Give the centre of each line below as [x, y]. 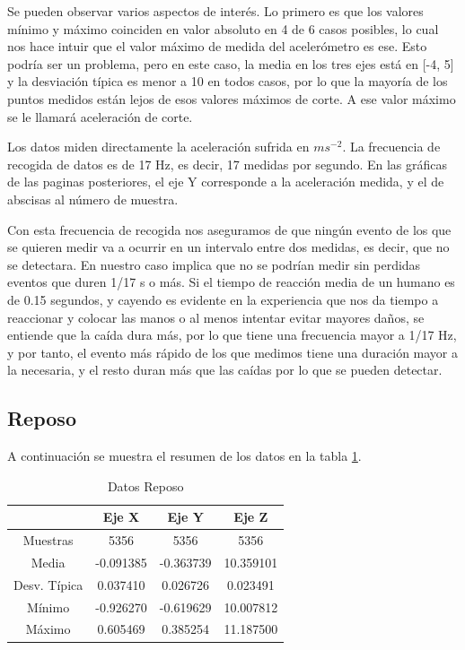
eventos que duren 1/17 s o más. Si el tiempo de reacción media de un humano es [231, 282]
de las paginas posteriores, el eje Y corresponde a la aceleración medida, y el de [226, 182]
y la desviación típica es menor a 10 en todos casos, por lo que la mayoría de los [228, 81]
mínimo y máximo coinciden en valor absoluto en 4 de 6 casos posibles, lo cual [223, 28]
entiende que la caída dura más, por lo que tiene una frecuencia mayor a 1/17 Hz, [232, 335]
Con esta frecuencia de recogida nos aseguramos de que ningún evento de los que [229, 229]
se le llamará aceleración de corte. [100, 116]
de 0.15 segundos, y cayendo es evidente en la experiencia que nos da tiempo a [223, 299]
